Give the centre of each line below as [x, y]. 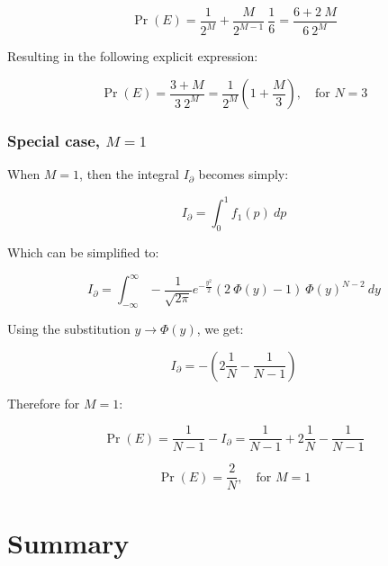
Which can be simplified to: [83, 252]
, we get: [220, 328]
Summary [68, 542]
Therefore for [44, 403]
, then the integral [129, 174]
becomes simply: [244, 174]
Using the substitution [69, 328]
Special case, [54, 140]
